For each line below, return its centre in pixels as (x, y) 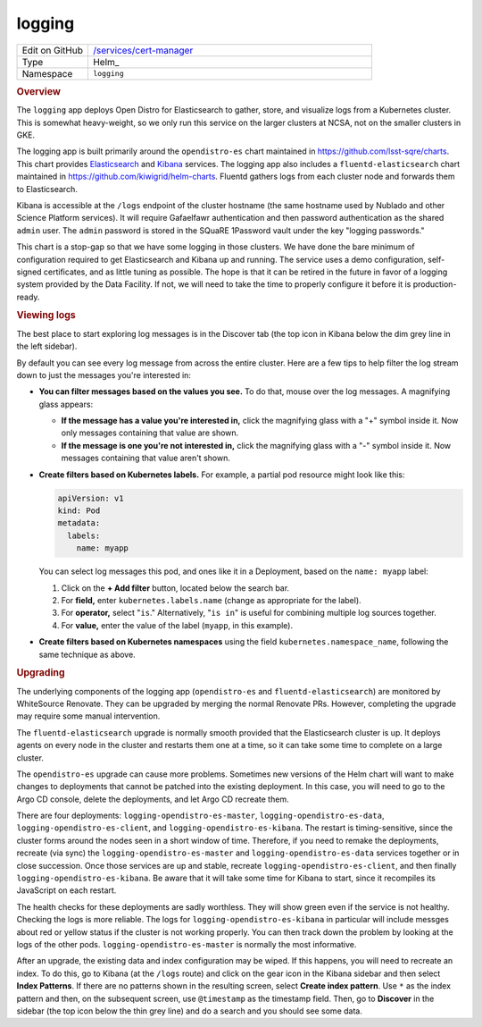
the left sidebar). (47, 346)
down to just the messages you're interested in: (104, 375)
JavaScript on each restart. (66, 890)
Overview (39, 91)
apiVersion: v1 (91, 498)
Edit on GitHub (53, 50)
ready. (28, 297)
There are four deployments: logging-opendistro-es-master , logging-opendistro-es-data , (200, 816)
